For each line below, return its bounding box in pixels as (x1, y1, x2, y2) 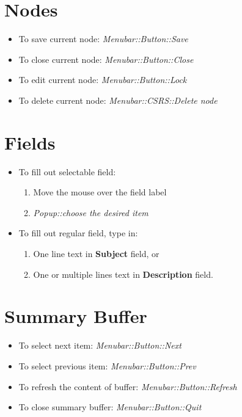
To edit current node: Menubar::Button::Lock (18, 73, 187, 86)
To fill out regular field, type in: (18, 227, 138, 239)
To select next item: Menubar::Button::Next (18, 339, 182, 352)
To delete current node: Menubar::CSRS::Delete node (18, 93, 218, 106)
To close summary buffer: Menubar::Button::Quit (18, 401, 202, 413)
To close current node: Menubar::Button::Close (18, 53, 194, 65)
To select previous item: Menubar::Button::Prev (18, 359, 196, 372)
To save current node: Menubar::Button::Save (18, 32, 188, 45)
